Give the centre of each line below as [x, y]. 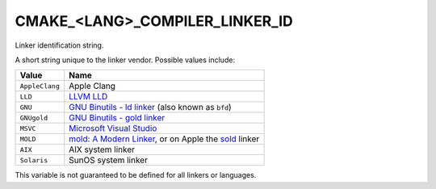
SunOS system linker [109, 160]
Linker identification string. [59, 45]
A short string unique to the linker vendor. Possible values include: [125, 60]
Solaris [34, 160]
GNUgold [34, 118]
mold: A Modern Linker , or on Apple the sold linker [164, 139]
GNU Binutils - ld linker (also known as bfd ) [150, 107]
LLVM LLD [88, 97]
